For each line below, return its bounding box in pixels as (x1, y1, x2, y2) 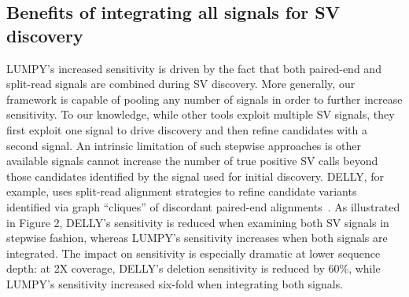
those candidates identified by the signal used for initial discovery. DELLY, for (6, 167, 385, 184)
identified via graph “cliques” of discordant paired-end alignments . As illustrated (6, 198, 400, 214)
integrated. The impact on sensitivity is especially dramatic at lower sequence (6, 244, 381, 261)
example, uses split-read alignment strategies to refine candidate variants (6, 183, 357, 200)
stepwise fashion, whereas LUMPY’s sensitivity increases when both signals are (6, 229, 388, 246)
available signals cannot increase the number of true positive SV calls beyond (6, 152, 378, 169)
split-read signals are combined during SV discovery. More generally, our (6, 75, 356, 92)
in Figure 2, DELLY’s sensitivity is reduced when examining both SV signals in (6, 214, 389, 230)
